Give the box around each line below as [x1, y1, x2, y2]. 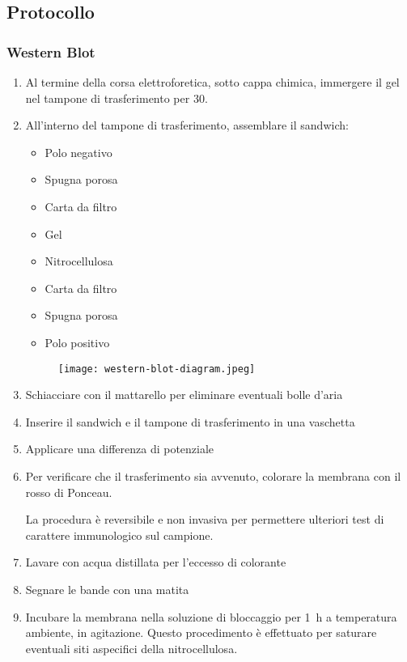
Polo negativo [45, 143, 112, 160]
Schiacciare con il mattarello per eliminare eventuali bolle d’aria [25, 386, 343, 403]
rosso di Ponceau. [25, 483, 112, 500]
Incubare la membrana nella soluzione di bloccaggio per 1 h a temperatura [25, 608, 397, 625]
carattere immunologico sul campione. [25, 526, 214, 543]
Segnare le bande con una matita [25, 580, 189, 597]
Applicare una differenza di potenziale [25, 440, 214, 457]
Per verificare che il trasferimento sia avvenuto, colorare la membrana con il [25, 467, 401, 484]
